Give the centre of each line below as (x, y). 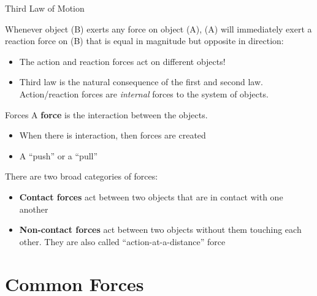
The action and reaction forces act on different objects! (122, 61)
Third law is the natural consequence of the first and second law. (141, 82)
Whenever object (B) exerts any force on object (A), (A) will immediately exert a (158, 28)
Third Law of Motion (45, 8)
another (34, 209)
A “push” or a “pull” (59, 155)
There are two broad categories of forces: (82, 176)
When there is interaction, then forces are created (113, 135)
